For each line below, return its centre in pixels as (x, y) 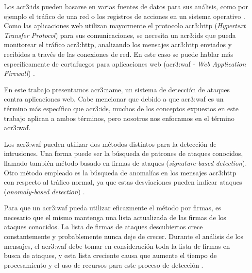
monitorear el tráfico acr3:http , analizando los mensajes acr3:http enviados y (118, 44)
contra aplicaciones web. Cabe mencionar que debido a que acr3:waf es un (114, 99)
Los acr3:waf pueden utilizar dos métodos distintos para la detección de (110, 144)
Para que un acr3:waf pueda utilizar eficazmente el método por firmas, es (113, 208)
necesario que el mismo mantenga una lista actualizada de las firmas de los (115, 217)
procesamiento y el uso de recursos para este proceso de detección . (104, 264)
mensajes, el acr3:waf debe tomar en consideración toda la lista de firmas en (117, 246)
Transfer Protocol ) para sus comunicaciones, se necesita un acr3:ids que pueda (120, 35)
